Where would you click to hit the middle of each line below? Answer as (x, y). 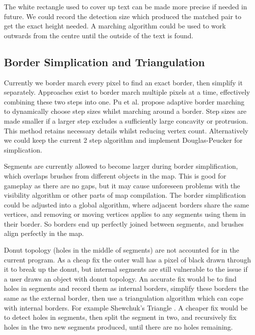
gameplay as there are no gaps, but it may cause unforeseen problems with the (122, 185)
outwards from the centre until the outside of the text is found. (99, 35)
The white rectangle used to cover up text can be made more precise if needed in (126, 6)
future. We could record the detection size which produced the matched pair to (123, 16)
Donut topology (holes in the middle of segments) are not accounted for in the (122, 250)
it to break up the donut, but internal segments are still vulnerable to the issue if (126, 269)
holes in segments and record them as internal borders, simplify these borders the (126, 288)
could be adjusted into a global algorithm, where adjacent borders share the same (127, 204)
